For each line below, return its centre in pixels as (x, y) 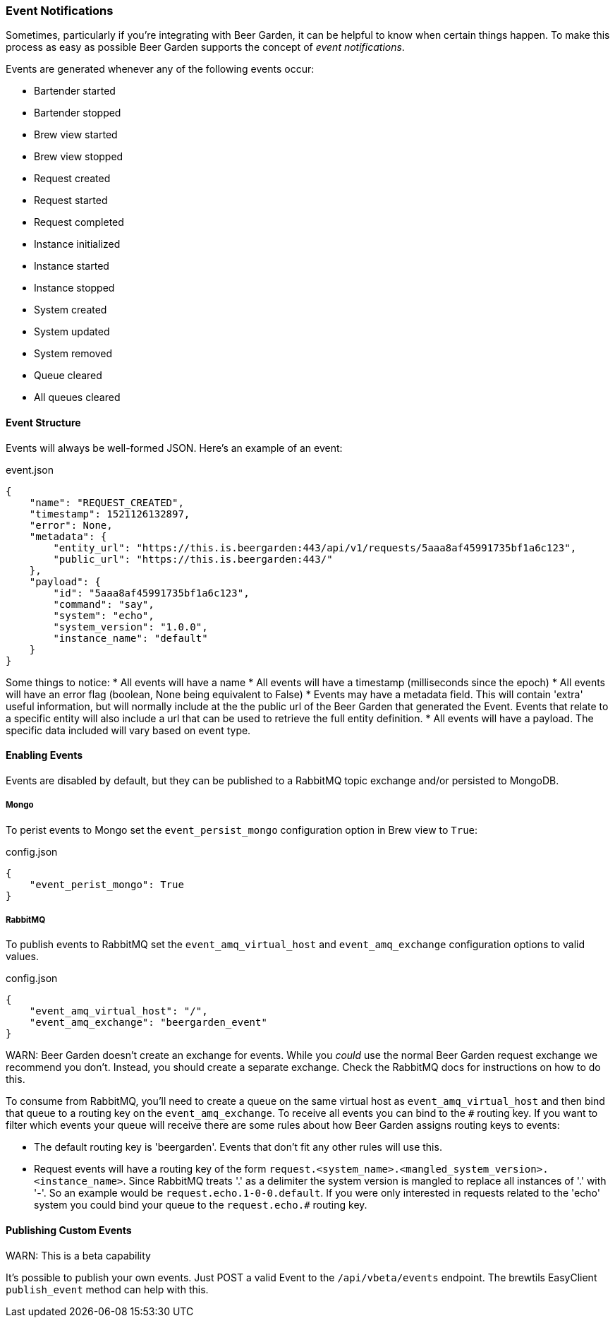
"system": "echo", (104, 615)
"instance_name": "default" (130, 638)
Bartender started (75, 91)
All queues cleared (77, 397)
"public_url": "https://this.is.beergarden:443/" (193, 559)
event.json (30, 469)
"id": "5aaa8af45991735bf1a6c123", (151, 593)
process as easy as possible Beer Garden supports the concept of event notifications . (205, 47)
